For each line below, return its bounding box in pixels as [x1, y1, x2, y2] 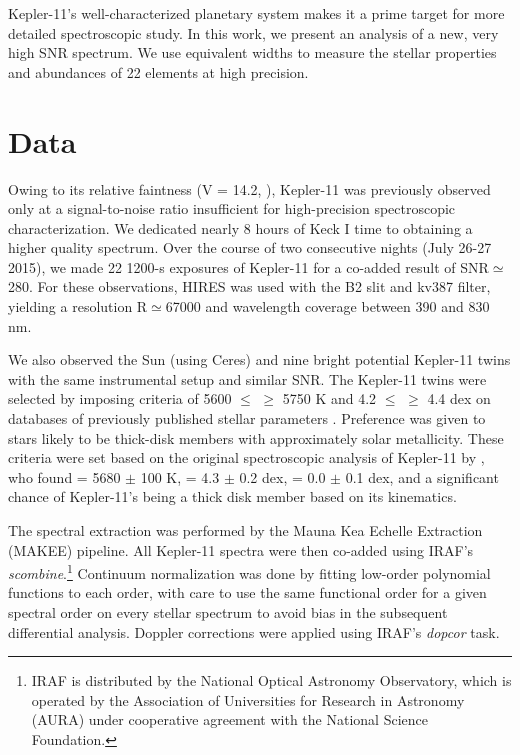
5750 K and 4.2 [282, 388, 377, 409]
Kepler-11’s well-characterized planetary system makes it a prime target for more [8, 3, 505, 23]
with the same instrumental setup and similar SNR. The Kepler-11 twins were [8, 368, 487, 389]
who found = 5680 [8, 466, 121, 487]
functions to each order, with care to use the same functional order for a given [8, 582, 487, 603]
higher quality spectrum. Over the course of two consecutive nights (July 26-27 [8, 237, 492, 258]
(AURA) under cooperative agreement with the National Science [31, 709, 428, 730]
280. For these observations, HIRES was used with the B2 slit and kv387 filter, [8, 276, 491, 297]
